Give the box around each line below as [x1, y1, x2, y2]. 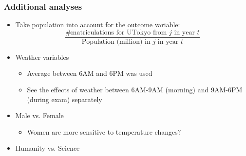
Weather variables [15, 52, 69, 62]
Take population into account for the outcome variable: [15, 19, 180, 30]
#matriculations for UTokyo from [65, 29, 167, 36]
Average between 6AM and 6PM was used [27, 68, 152, 78]
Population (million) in [81, 38, 151, 45]
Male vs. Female [15, 110, 64, 121]
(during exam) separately [27, 94, 102, 104]
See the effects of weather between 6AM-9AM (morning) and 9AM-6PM [27, 85, 243, 95]
